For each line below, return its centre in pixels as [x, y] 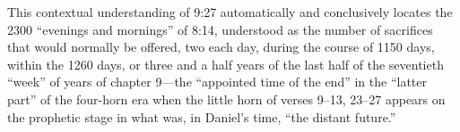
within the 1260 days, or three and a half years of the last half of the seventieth [226, 64]
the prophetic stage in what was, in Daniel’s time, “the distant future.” [202, 116]
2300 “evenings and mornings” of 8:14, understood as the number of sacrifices [220, 29]
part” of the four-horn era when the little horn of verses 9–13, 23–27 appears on [226, 99]
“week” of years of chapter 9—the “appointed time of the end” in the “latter [217, 82]
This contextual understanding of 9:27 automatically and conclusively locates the [230, 12]
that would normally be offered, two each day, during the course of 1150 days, [221, 47]
